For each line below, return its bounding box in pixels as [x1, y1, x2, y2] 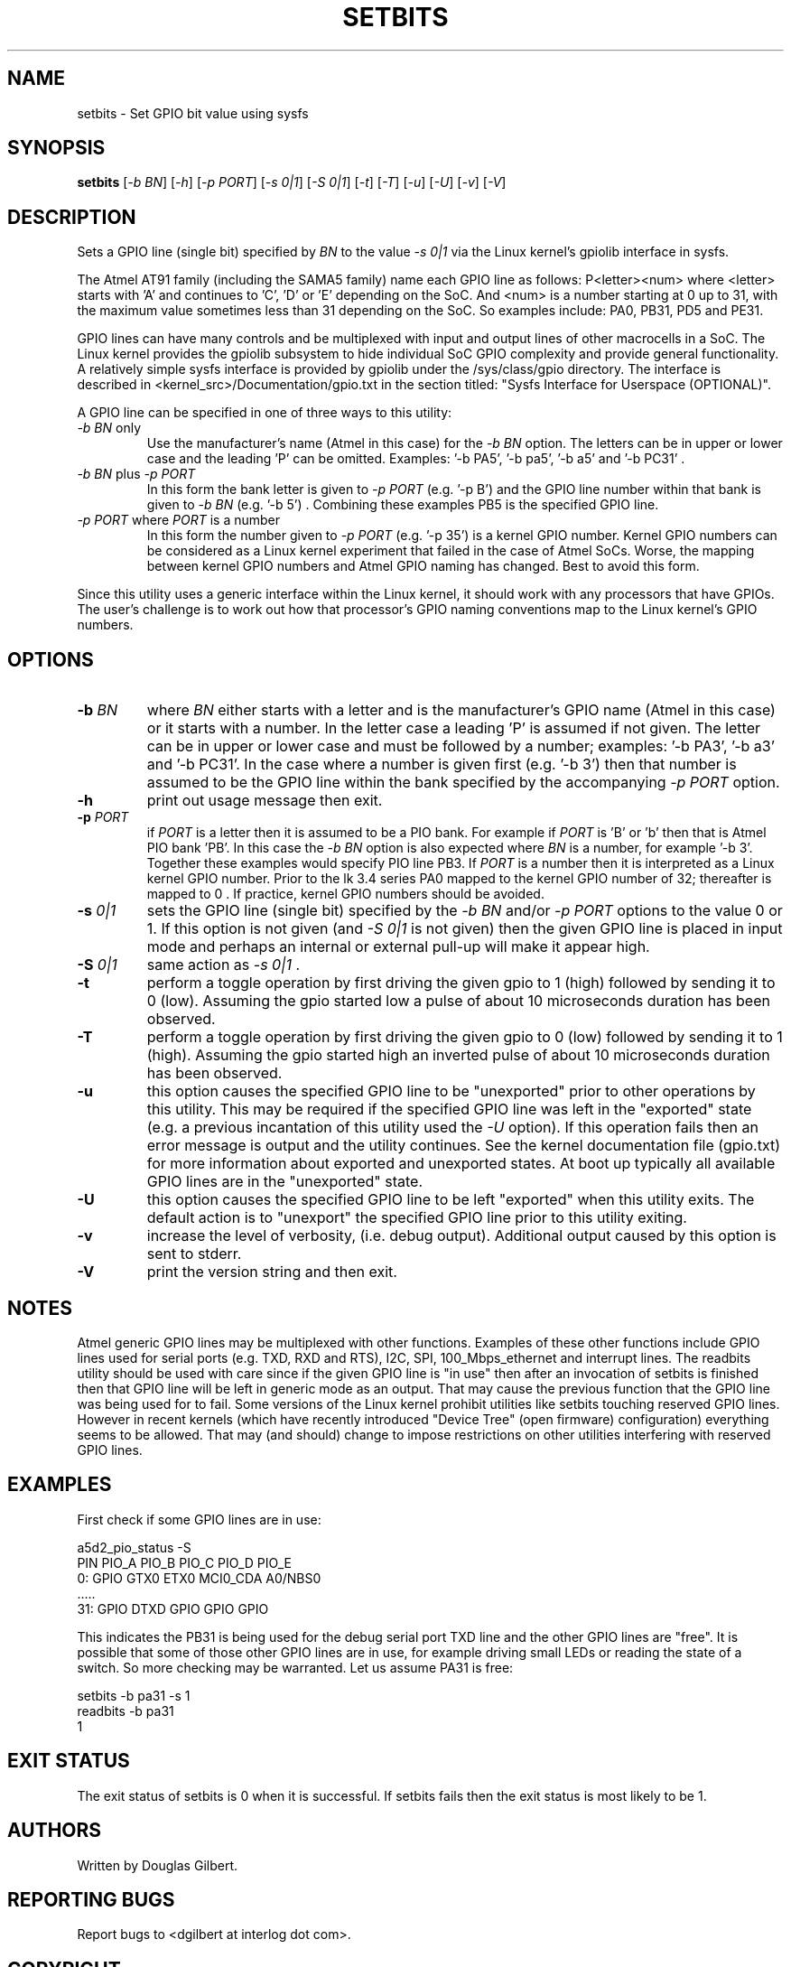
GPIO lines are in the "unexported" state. [146, 1172, 423, 1191]
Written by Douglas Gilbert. [77, 1857, 238, 1873]
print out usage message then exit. [146, 791, 383, 810]
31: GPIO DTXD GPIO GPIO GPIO [77, 1600, 269, 1617]
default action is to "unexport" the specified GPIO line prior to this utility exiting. [146, 1208, 687, 1227]
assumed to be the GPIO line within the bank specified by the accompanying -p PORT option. [146, 773, 780, 792]
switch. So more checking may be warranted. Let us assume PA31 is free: [77, 1659, 514, 1675]
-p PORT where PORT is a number [77, 512, 281, 528]
